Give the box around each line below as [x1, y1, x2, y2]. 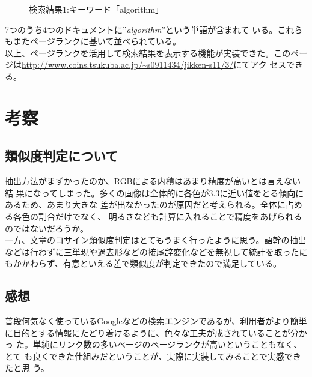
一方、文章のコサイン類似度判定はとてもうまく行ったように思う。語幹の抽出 [5, 234, 307, 246]
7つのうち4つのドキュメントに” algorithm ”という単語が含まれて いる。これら [5, 23, 303, 35]
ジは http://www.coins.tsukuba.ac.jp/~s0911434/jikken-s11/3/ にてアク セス [5, 58, 287, 71]
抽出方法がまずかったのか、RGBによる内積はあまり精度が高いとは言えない [5, 175, 301, 187]
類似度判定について [5, 146, 118, 165]
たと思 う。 [5, 361, 49, 374]
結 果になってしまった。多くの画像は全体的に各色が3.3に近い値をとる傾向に [5, 186, 304, 199]
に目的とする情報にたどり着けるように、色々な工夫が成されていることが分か [5, 326, 307, 339]
